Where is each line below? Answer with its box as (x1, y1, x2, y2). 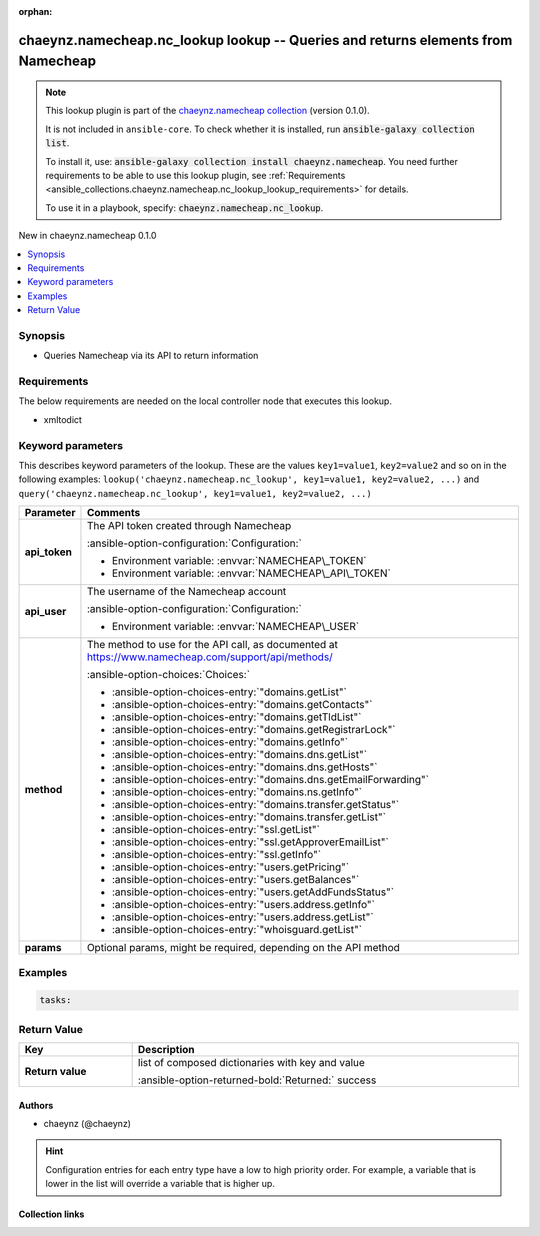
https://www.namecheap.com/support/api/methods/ (86, 650, 334, 664)
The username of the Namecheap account (86, 585, 287, 599)
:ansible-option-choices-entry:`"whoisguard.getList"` (111, 923, 363, 937)
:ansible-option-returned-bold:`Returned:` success (137, 1073, 377, 1087)
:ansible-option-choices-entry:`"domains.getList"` (111, 685, 347, 699)
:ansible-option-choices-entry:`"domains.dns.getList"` (111, 748, 368, 762)
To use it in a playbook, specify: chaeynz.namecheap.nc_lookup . (45, 201, 324, 214)
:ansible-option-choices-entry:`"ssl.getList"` (111, 823, 320, 837)
